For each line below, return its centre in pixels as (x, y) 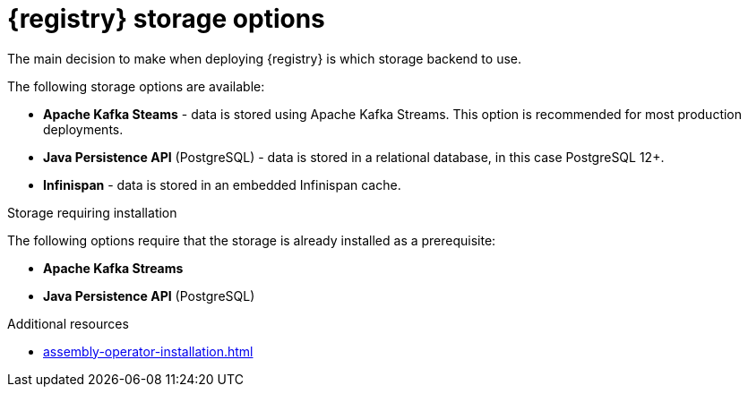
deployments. (83, 129)
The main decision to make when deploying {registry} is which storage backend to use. (264, 58)
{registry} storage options (166, 19)
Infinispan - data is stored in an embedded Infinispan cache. (222, 184)
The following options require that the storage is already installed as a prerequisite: (252, 240)
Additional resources (68, 323)
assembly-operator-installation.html (148, 351)
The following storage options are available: (136, 86)
